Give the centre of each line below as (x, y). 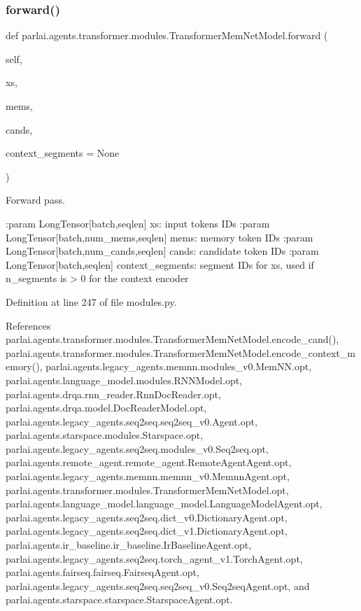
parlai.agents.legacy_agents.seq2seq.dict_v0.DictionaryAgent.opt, (147, 517)
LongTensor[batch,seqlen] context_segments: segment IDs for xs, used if (160, 264)
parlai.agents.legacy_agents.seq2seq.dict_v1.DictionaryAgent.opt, (147, 531)
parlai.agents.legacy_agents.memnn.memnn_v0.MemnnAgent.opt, (148, 476)
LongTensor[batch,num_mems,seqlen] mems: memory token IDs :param (160, 237)
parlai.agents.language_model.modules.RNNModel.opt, (124, 380)
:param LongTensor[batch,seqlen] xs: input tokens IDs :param (138, 223)
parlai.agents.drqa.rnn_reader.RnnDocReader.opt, (113, 394)
